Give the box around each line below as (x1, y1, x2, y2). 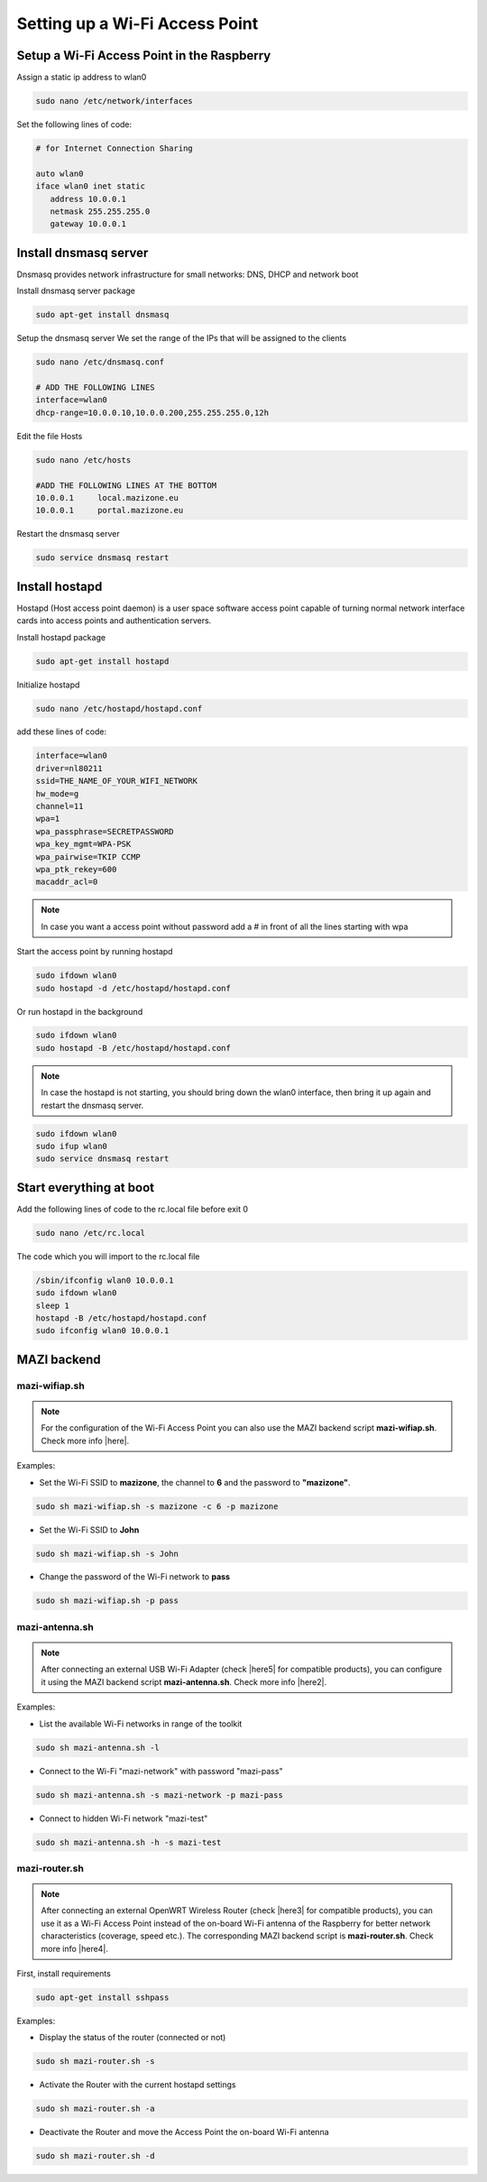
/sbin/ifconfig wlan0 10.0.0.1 (35, 1275, 175, 1285)
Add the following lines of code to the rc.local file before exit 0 (16, 1203, 248, 1214)
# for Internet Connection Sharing (35, 143, 193, 153)
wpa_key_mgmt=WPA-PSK (35, 839, 132, 850)
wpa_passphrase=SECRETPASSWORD (35, 826, 175, 836)
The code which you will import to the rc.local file (16, 1250, 200, 1262)
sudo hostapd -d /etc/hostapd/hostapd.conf (35, 983, 232, 993)
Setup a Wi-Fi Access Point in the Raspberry (16, 48, 271, 63)
